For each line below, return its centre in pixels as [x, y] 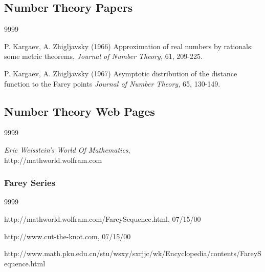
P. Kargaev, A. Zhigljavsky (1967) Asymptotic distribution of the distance [121, 73]
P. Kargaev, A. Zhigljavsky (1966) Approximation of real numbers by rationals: [129, 46]
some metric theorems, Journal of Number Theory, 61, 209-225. [103, 56]
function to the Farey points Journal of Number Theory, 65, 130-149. [112, 83]
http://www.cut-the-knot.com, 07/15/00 [68, 236]
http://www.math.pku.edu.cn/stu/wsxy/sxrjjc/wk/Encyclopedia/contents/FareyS [133, 253]
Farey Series [30, 183]
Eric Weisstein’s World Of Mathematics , [67, 149]
